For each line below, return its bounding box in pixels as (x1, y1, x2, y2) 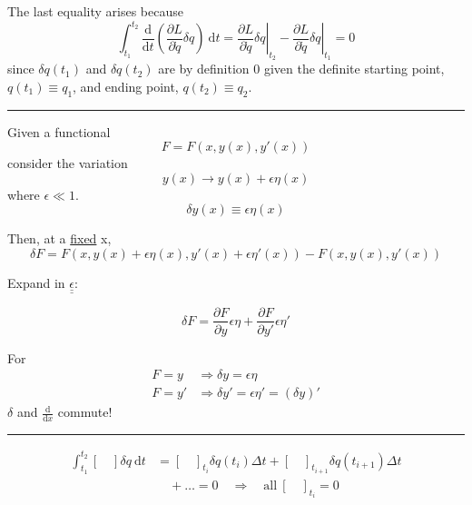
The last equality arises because (7, 2, 183, 20)
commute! (57, 402, 113, 421)
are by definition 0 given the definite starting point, (158, 59, 445, 78)
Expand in (7, 273, 65, 292)
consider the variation (7, 153, 128, 173)
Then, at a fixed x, (7, 229, 112, 248)
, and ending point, (73, 76, 179, 95)
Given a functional (7, 122, 111, 141)
